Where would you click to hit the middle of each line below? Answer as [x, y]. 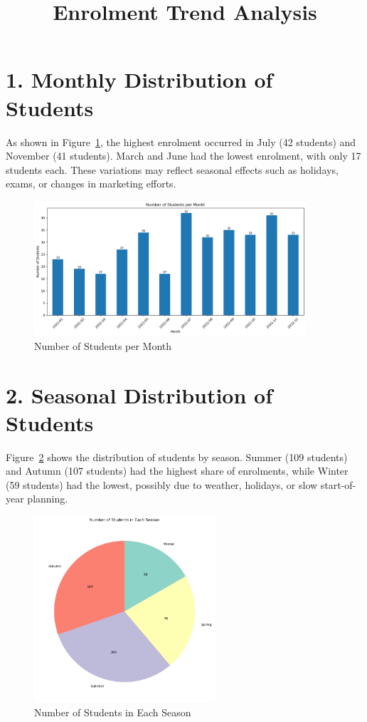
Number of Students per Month [103, 345]
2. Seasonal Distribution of [139, 394]
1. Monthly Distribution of [139, 79]
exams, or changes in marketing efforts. [91, 184]
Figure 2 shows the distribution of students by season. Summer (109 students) [177, 457]
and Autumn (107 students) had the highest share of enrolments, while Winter [177, 471]
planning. [48, 499]
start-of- [338, 484]
